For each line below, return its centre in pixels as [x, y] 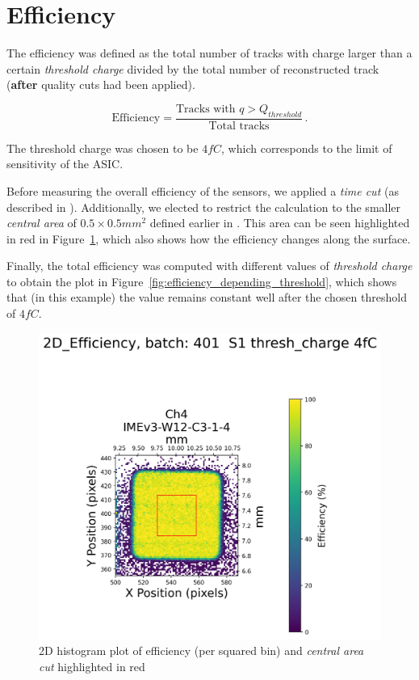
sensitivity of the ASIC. [65, 164]
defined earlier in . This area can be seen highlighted [280, 223]
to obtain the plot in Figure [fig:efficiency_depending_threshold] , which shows [202, 281]
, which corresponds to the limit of [307, 148]
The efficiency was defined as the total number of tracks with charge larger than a [209, 53]
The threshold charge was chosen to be [103, 148]
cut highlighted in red [92, 666]
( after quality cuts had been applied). [101, 84]
